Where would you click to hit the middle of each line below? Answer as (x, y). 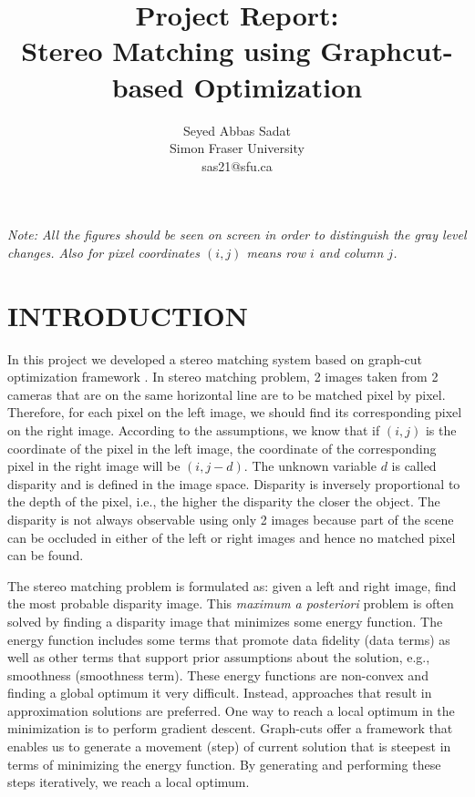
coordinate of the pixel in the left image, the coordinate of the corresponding (222, 448)
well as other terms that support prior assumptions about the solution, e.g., (219, 657)
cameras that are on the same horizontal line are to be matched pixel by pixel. (227, 394)
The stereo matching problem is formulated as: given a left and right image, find (232, 585)
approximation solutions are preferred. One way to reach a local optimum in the (231, 710)
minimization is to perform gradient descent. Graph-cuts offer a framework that (230, 728)
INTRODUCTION (128, 315)
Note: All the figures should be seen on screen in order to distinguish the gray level (237, 235)
